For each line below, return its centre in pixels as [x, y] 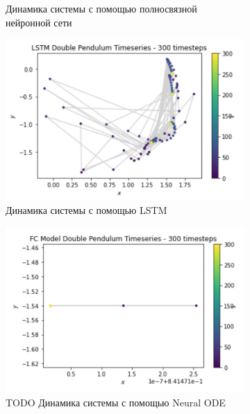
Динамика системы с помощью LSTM [86, 210]
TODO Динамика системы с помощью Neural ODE [116, 403]
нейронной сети [39, 22]
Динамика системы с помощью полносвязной [101, 8]
